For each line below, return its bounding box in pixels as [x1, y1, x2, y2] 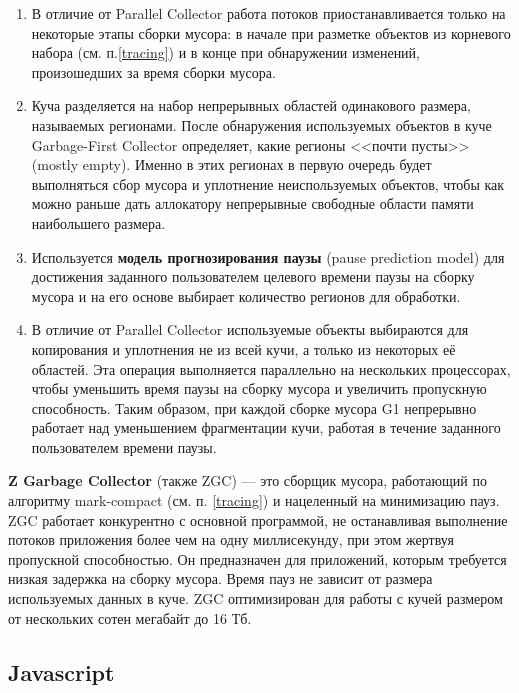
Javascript [8, 656, 115, 687]
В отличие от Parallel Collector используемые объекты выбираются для [31, 319, 469, 340]
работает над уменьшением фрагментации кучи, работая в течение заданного [31, 417, 501, 438]
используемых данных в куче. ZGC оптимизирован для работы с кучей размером [8, 588, 503, 609]
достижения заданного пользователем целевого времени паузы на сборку [31, 266, 475, 287]
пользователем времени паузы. [31, 436, 217, 457]
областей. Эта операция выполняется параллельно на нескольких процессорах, [31, 358, 511, 379]
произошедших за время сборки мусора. [31, 61, 276, 82]
